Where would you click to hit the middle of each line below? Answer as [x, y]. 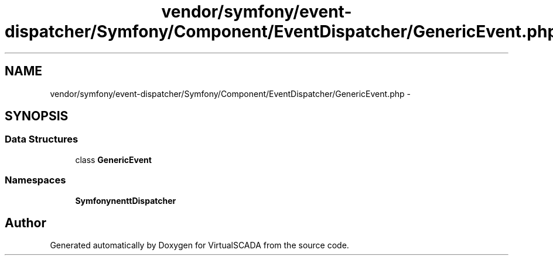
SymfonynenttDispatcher [126, 200]
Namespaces [35, 180]
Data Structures [42, 139]
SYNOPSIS [37, 116]
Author [25, 223]
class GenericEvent [113, 160]
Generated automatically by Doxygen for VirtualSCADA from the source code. [199, 245]
